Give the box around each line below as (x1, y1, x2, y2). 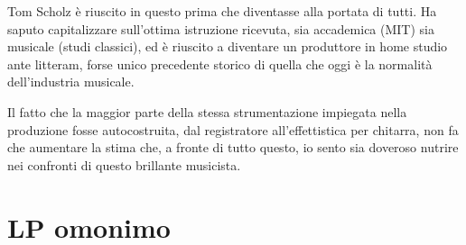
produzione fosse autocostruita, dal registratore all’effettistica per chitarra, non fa (7, 120, 459, 139)
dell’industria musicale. (7, 72, 135, 91)
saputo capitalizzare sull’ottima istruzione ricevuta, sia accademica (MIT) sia (7, 19, 434, 38)
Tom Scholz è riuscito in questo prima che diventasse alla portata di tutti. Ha (7, 2, 437, 20)
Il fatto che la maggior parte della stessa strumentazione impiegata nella (7, 102, 407, 121)
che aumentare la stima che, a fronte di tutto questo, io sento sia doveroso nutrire (7, 138, 459, 157)
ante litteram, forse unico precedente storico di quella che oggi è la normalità (7, 54, 433, 73)
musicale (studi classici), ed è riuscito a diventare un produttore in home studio (7, 37, 448, 56)
